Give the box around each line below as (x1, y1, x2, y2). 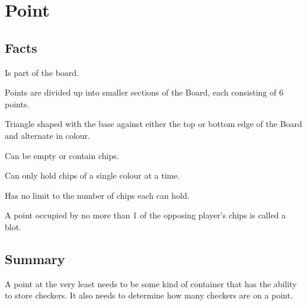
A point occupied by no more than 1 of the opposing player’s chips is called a (5, 209, 286, 221)
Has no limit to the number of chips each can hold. (5, 189, 190, 201)
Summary (5, 249, 65, 268)
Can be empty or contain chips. (5, 149, 119, 161)
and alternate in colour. (5, 129, 90, 141)
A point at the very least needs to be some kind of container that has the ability (5, 277, 297, 290)
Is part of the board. (5, 66, 79, 78)
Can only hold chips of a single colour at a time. (5, 169, 180, 182)
